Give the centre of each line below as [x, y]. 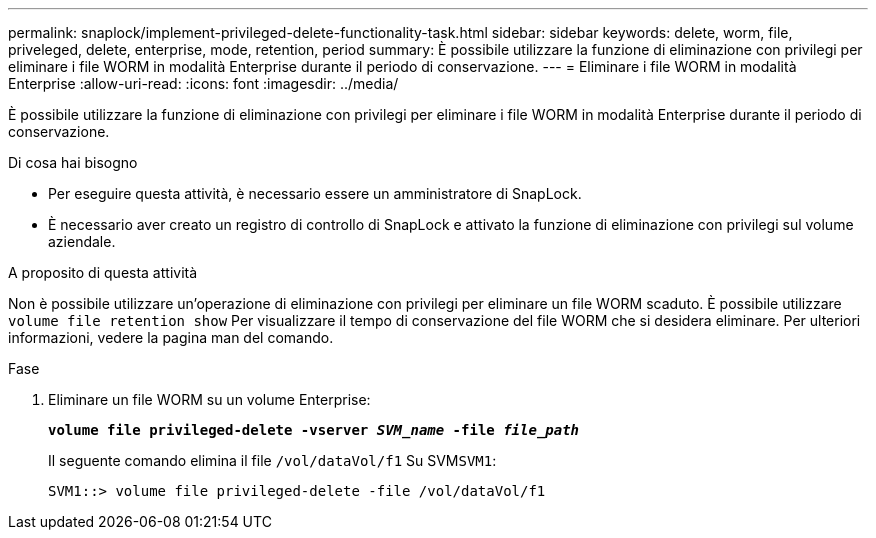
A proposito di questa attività [103, 272]
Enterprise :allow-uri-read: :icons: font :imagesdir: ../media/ [203, 83]
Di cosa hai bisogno [73, 162]
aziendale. [82, 241]
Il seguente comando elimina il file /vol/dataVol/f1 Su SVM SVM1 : [272, 460]
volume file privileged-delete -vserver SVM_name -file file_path [314, 430]
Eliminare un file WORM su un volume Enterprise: [209, 399]
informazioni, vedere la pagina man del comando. [171, 337]
